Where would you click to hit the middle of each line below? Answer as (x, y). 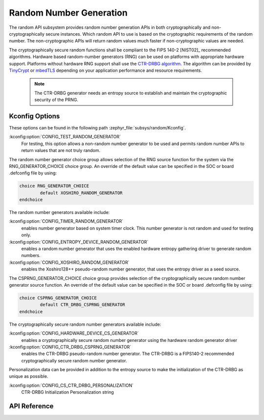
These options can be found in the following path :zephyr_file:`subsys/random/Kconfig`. (98, 127)
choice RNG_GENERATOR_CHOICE (54, 186)
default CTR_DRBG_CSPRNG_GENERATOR (83, 305)
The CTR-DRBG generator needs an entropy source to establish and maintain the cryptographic (131, 93)
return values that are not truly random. (61, 150)
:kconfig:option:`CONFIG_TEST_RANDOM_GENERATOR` (65, 137)
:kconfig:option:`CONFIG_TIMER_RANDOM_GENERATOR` (66, 221)
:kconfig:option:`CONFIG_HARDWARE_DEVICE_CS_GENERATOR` (74, 333)
